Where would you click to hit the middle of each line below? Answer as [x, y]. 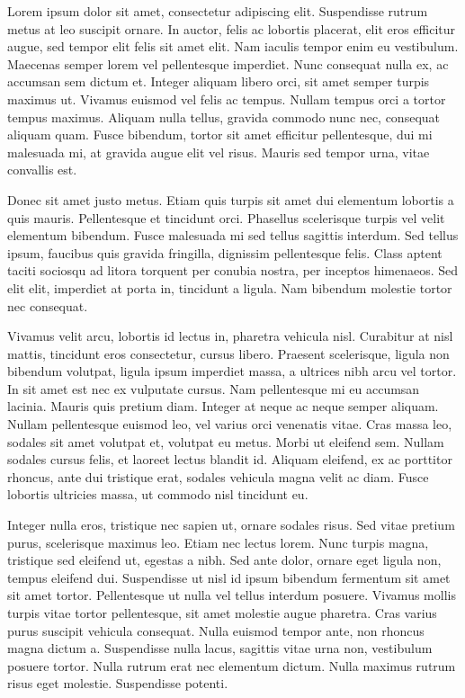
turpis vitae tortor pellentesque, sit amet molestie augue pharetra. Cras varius [222, 613]
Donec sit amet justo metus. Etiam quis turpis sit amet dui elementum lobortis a [231, 199]
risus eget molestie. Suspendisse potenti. [118, 683]
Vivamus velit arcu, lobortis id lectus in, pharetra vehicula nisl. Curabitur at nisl [230, 336]
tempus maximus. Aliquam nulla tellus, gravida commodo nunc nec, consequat [224, 116]
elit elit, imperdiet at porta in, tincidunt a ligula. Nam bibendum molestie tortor [230, 287]
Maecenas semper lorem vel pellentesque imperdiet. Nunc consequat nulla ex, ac [228, 63]
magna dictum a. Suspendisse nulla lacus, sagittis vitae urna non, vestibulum [220, 648]
